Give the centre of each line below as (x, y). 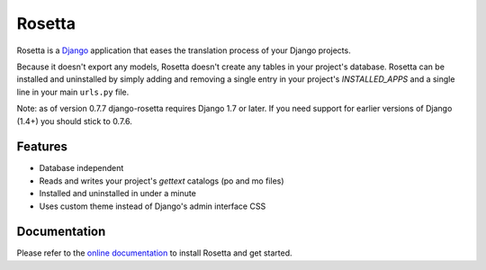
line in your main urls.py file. (73, 92)
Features (42, 147)
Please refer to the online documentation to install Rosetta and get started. (154, 253)
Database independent (81, 168)
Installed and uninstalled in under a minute (118, 193)
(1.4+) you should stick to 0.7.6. (74, 121)
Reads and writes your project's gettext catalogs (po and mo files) (162, 181)
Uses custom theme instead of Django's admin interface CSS (153, 206)
